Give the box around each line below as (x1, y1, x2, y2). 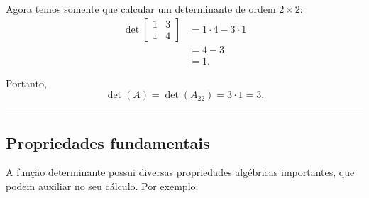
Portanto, (6, 75, 47, 90)
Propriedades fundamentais (6, 131, 210, 153)
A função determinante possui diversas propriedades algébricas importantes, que (6, 165, 355, 180)
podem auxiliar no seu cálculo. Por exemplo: (6, 179, 199, 194)
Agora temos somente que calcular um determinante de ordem (6, 1, 276, 16)
